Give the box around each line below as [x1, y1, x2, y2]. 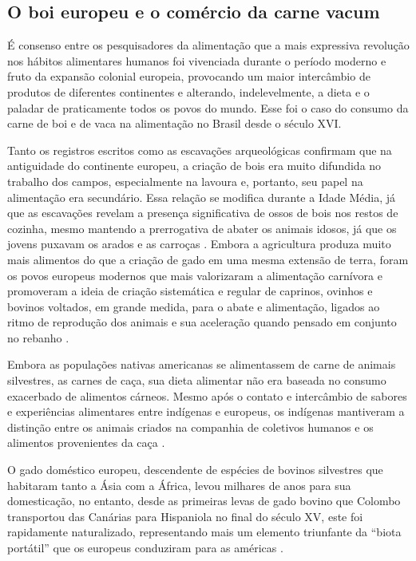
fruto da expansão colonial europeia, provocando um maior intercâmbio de [7, 68, 370, 85]
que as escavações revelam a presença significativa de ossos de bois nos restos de [7, 204, 398, 221]
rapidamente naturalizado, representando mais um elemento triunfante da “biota [7, 523, 402, 540]
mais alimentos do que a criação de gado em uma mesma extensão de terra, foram [7, 251, 409, 267]
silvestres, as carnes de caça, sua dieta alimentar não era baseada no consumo [7, 372, 386, 389]
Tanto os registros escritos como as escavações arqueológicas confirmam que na [7, 141, 392, 158]
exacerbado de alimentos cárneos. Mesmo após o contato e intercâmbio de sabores [7, 387, 407, 404]
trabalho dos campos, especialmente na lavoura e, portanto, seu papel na [7, 172, 363, 189]
